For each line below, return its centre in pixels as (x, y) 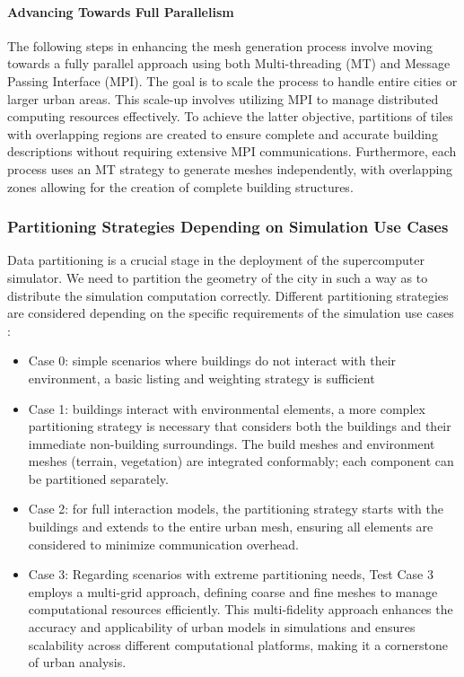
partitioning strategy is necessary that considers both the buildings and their (240, 426)
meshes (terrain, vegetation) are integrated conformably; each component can (241, 461)
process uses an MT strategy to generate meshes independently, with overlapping (230, 168)
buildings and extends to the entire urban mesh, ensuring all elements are (231, 527)
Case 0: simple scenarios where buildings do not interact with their (212, 360)
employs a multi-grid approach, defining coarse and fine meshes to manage (233, 591)
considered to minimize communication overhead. (163, 544)
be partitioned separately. (98, 478)
